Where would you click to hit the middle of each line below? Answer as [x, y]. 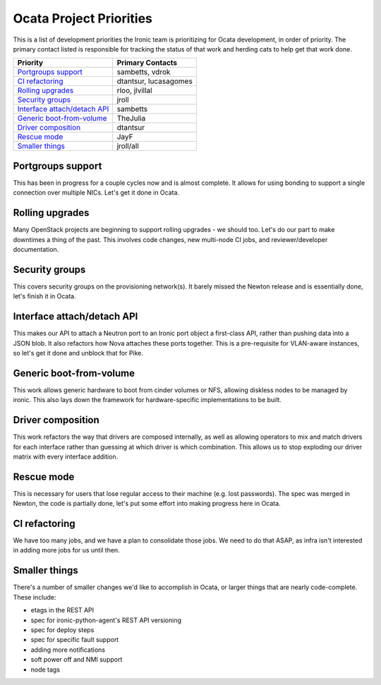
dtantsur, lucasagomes [155, 81]
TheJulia [131, 119]
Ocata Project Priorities [83, 18]
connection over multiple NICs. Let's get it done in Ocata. [96, 193]
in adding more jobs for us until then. [66, 550]
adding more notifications [68, 650]
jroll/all [128, 146]
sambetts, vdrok [144, 72]
